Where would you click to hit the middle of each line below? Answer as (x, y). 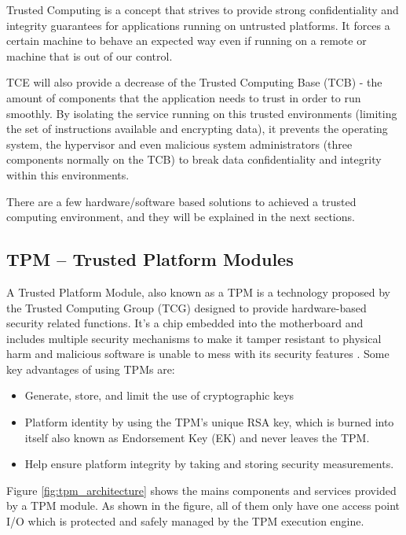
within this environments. (68, 174)
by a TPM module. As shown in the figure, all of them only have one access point (203, 505)
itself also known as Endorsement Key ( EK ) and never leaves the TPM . (197, 437)
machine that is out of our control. (90, 55)
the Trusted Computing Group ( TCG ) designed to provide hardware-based (187, 307)
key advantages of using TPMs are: (91, 369)
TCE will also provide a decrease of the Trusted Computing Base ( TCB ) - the (194, 82)
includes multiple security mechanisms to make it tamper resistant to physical (194, 338)
